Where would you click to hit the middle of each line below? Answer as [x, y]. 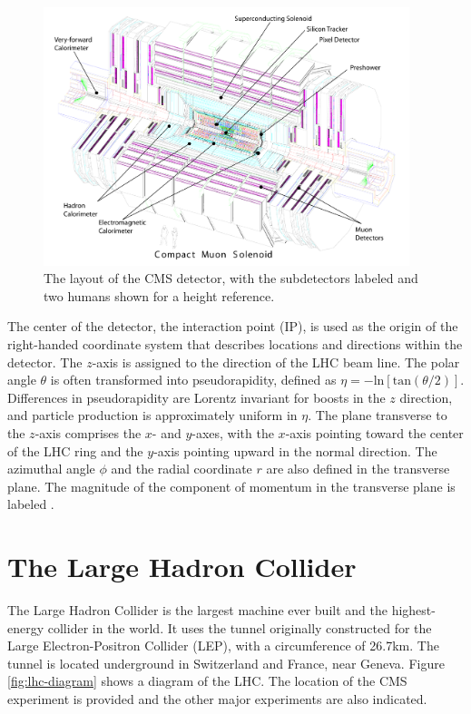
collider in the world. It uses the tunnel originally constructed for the [240, 627]
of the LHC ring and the [75, 450]
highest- [413, 610]
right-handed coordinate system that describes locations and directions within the [235, 344]
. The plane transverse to [378, 415]
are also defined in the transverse [358, 469]
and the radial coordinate [182, 469]
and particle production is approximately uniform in [152, 415]
